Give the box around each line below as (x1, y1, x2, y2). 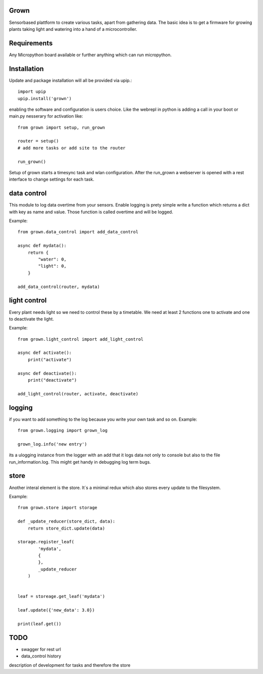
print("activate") (27, 357, 72, 362)
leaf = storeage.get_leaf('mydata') (18, 593, 105, 599)
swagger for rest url (21, 646, 61, 652)
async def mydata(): (18, 243, 67, 248)
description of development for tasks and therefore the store (9, 662, 131, 668)
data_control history (21, 653, 61, 659)
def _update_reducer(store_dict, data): (18, 519, 115, 524)
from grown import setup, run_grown (18, 124, 105, 130)
